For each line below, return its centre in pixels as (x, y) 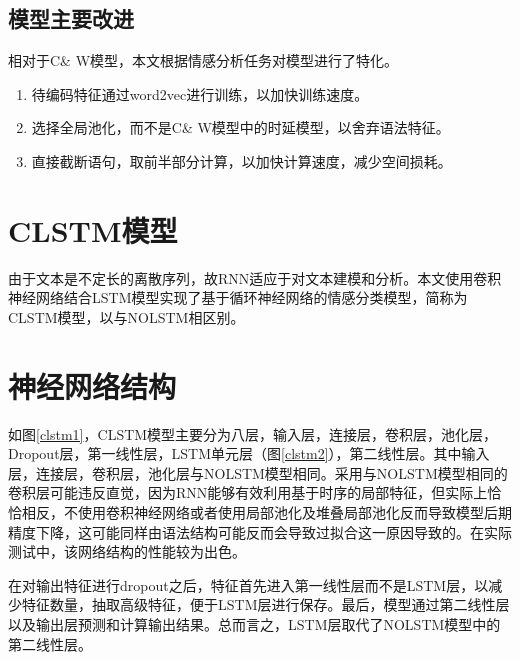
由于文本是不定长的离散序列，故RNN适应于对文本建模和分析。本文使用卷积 (255, 277)
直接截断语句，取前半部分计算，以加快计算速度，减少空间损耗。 (241, 160)
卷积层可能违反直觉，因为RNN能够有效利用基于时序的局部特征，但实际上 (248, 492)
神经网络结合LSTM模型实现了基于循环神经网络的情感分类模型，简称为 (238, 297)
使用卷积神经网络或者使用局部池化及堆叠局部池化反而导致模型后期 (294, 511)
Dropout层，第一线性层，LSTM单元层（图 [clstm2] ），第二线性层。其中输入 (249, 453)
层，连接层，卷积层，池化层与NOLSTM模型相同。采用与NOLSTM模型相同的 (258, 472)
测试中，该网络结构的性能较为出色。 (127, 551)
